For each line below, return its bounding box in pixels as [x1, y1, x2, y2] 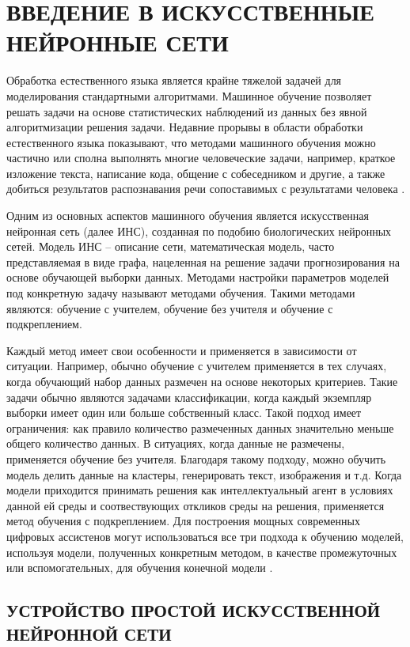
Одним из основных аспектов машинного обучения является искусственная [6, 207, 369, 224]
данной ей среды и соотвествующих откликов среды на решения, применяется [6, 497, 385, 513]
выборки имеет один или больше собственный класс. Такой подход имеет [6, 404, 362, 421]
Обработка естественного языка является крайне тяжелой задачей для [6, 72, 342, 89]
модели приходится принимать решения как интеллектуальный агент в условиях [6, 482, 393, 498]
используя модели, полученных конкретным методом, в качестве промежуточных [6, 543, 397, 560]
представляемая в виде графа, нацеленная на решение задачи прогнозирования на [6, 253, 400, 270]
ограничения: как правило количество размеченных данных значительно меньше [6, 419, 394, 436]
